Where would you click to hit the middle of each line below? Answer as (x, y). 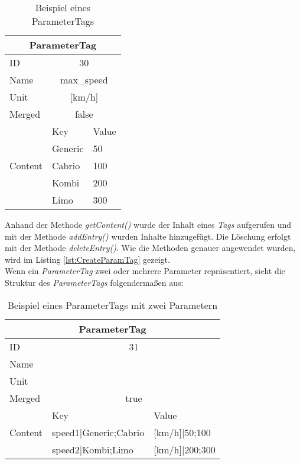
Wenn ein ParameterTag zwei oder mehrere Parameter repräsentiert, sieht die (145, 271)
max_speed (84, 80)
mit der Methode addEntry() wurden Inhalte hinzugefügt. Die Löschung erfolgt (148, 236)
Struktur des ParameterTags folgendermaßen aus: (94, 282)
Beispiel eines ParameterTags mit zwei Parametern (112, 305)
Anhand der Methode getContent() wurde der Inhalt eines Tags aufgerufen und (148, 224)
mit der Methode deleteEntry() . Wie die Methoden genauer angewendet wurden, (150, 248)
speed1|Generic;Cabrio (98, 432)
